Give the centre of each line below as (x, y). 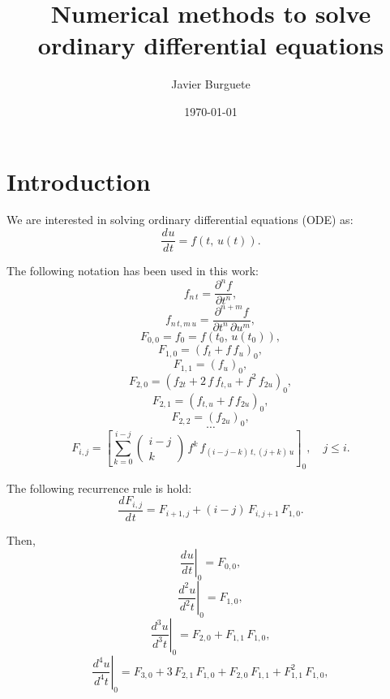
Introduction (79, 181)
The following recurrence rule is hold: (99, 488)
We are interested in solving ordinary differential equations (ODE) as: (180, 220)
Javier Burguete (211, 84)
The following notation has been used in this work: (133, 271)
